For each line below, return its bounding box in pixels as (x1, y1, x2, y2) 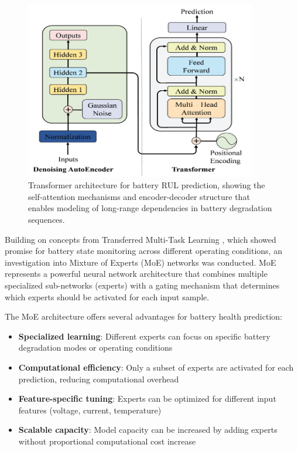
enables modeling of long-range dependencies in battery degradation (28, 202, 272, 214)
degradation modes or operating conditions (18, 341, 173, 354)
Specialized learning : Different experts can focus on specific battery (18, 330, 270, 342)
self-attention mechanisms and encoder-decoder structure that (28, 190, 250, 202)
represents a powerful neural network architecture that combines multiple (5, 267, 268, 280)
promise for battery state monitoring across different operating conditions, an (5, 245, 282, 257)
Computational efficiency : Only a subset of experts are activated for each (18, 361, 294, 373)
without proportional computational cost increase (18, 435, 196, 447)
